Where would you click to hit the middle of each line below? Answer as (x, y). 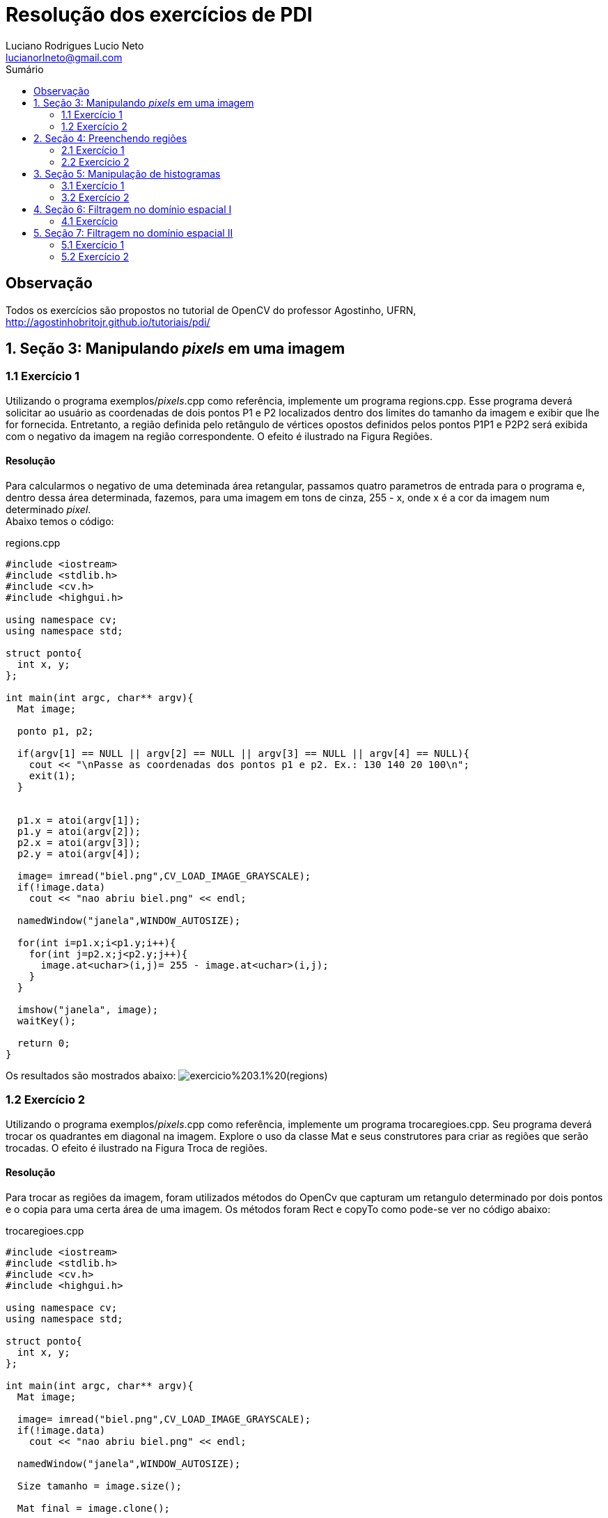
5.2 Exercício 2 (95, 256)
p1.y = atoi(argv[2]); (79, 832)
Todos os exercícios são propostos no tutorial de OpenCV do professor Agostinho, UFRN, (211, 310)
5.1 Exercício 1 (93, 244)
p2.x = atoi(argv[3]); (79, 843)
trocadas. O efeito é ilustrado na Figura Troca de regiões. (137, 1148)
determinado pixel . (48, 510)
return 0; (44, 1043)
